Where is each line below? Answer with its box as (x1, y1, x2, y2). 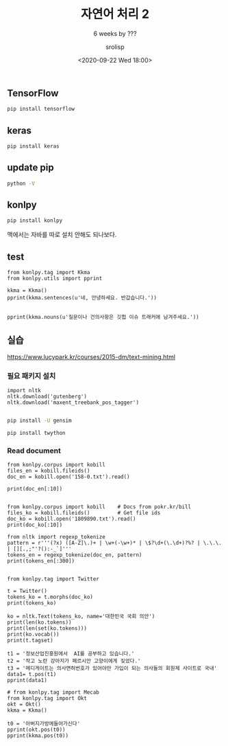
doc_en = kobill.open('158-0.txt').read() (7, 473, 130, 481)
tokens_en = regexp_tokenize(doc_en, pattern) (7, 552, 142, 558)
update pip (7, 162, 54, 174)
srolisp (105, 43, 125, 51)
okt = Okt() (7, 701, 41, 708)
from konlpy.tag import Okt (7, 695, 88, 702)
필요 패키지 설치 (7, 371, 56, 381)
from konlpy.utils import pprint (7, 275, 103, 282)
